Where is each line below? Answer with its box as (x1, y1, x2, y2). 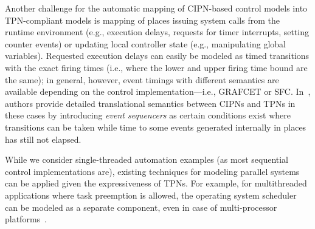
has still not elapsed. (5, 132, 81, 145)
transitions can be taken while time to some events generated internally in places (5, 120, 306, 133)
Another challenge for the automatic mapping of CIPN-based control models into (5, 2, 308, 14)
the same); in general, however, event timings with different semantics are (5, 73, 279, 86)
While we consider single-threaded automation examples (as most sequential (5, 153, 289, 166)
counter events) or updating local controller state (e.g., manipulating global (5, 37, 286, 50)
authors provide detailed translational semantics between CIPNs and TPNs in (5, 97, 296, 109)
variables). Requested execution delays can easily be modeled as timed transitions (5, 49, 310, 62)
